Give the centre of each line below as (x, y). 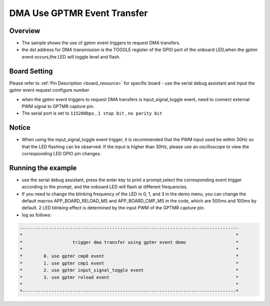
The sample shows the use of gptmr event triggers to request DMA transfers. (101, 43)
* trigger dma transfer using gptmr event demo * (129, 242)
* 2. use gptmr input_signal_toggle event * (129, 270)
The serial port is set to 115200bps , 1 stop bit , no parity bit (92, 113)
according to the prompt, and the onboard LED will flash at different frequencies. (105, 187)
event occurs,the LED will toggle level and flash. (71, 57)
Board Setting (31, 71)
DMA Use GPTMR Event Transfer (78, 13)
